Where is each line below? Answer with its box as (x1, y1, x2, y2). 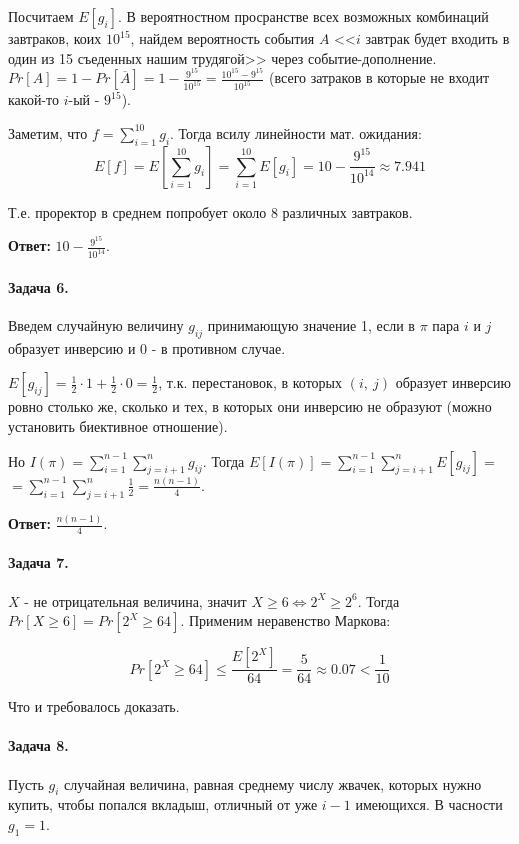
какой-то (8, 89, 59, 110)
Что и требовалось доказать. (8, 696, 180, 717)
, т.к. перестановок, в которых (158, 372, 342, 393)
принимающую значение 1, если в (207, 315, 415, 335)
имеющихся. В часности (355, 794, 503, 815)
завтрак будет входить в (365, 28, 510, 48)
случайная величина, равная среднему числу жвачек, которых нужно (64, 773, 482, 794)
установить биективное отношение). (8, 415, 228, 436)
